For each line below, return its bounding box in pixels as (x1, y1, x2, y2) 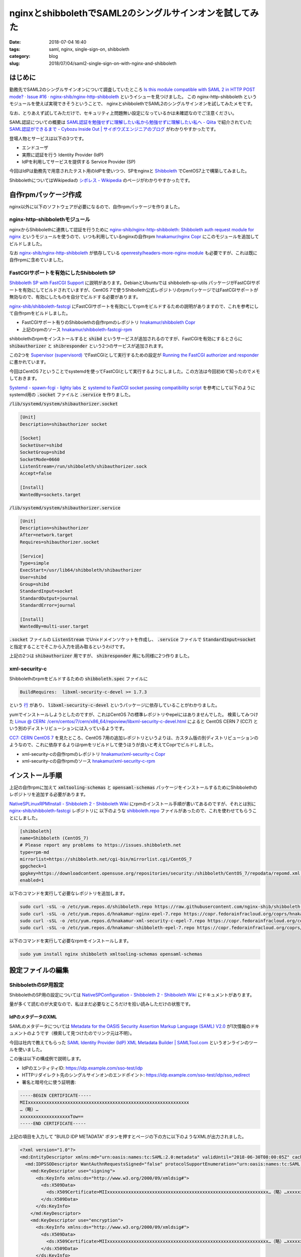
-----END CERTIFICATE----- (20, 1121, 86, 1126)
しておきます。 (9, 375, 40, 382)
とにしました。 (9, 815, 40, 821)
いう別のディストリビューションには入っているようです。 (9, 726, 127, 732)
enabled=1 (20, 877, 44, 883)
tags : (9, 46, 21, 52)
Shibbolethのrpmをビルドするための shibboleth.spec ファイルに (9, 676, 148, 682)
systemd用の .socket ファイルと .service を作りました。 (9, 391, 133, 397)
